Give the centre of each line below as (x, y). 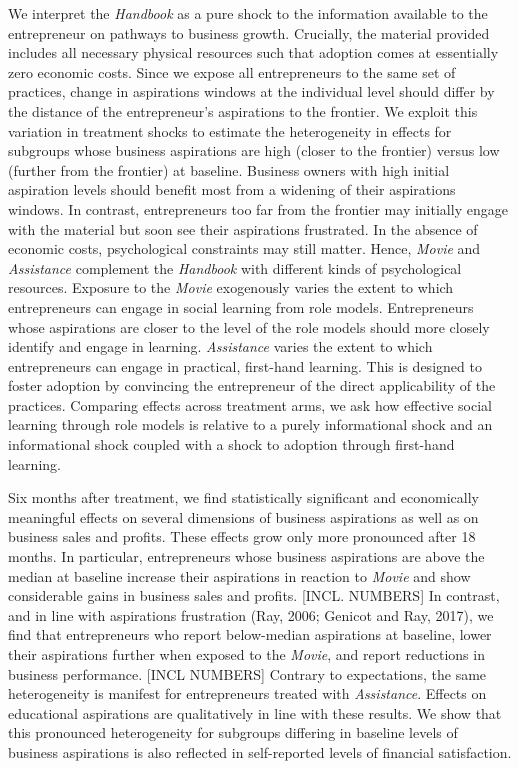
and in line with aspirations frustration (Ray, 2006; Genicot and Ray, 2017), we (251, 614)
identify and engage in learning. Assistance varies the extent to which (220, 346)
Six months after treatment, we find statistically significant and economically (243, 497)
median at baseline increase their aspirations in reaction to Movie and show (239, 575)
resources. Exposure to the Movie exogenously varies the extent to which (231, 287)
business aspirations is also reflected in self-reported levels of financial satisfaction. (260, 751)
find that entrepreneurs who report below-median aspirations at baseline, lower (250, 634)
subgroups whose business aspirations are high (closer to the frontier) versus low (254, 150)
